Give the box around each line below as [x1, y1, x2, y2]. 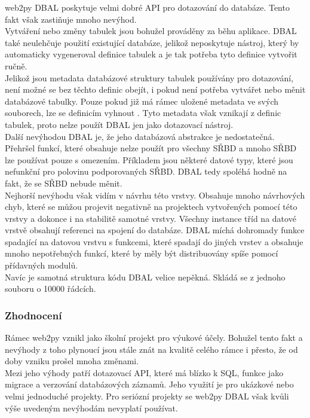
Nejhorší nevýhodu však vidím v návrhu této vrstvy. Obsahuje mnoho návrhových [5, 188, 305, 201]
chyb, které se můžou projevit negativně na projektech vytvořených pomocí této [5, 200, 297, 213]
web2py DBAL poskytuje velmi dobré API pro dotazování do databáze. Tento [5, 1, 290, 13]
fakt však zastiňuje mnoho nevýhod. [5, 13, 137, 25]
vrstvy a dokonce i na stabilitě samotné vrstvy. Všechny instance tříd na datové [5, 212, 296, 224]
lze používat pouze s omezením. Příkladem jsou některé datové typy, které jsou [5, 153, 293, 166]
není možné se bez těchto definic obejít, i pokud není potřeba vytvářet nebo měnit [5, 83, 306, 96]
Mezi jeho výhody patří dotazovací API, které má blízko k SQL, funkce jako [5, 366, 284, 379]
